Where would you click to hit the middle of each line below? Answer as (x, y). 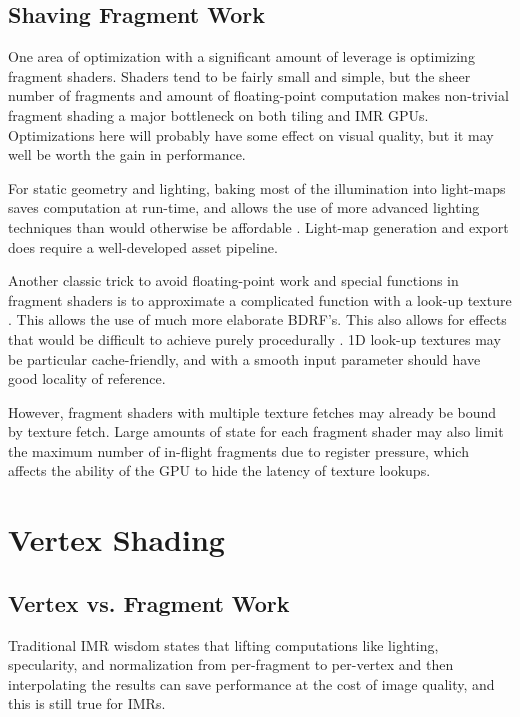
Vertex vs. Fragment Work (149, 602)
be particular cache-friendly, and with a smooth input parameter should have (244, 358)
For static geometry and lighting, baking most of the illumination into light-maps (257, 187)
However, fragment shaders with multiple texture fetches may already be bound (252, 411)
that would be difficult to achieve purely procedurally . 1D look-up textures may (254, 338)
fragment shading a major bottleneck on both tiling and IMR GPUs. (218, 114)
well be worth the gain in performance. (127, 154)
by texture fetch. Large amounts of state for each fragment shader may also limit (256, 431)
